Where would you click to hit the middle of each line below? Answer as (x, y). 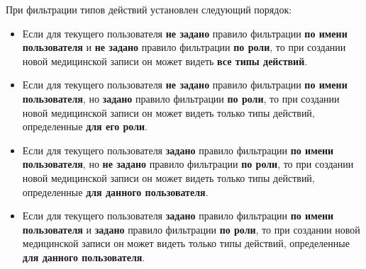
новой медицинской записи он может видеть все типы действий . (165, 61)
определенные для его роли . (85, 126)
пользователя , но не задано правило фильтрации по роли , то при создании (188, 164)
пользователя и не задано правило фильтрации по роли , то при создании (184, 47)
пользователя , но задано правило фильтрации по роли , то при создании (181, 98)
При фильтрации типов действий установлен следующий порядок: (149, 9)
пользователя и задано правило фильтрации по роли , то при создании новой (191, 229)
